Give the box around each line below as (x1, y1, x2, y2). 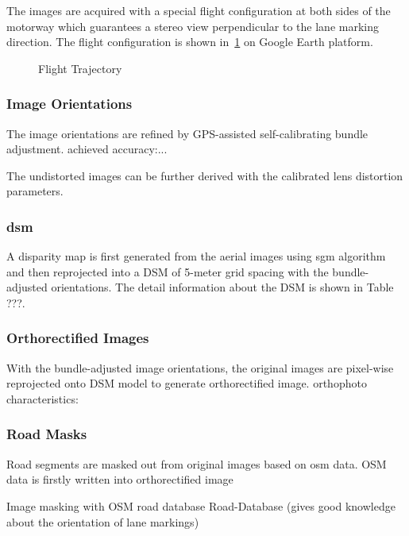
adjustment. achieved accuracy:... (6, 141, 168, 157)
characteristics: (6, 390, 79, 407)
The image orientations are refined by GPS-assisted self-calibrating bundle (6, 125, 368, 141)
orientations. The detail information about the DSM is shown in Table (51, 279, 394, 295)
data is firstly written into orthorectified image (6, 471, 233, 488)
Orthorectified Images (6, 328, 149, 348)
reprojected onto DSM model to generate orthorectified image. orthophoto (6, 375, 367, 391)
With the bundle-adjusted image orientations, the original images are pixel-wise (6, 359, 394, 376)
